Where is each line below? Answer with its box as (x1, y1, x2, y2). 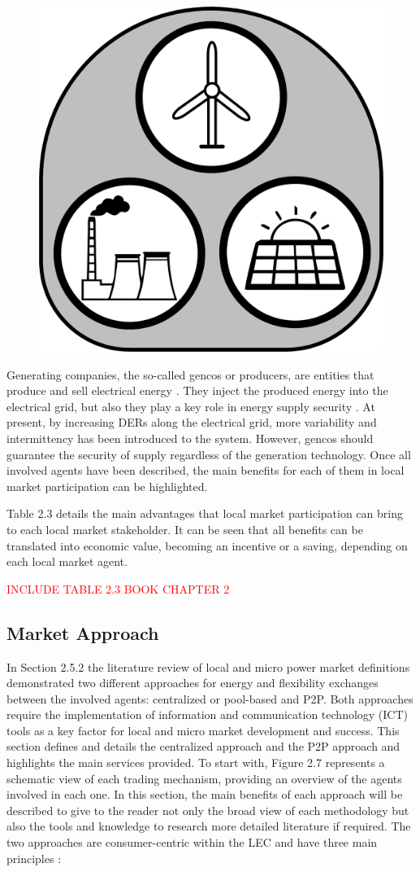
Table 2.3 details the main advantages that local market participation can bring (6, 505, 403, 522)
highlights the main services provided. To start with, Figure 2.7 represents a (6, 754, 385, 771)
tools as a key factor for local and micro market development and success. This (6, 721, 400, 738)
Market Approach (6, 620, 159, 645)
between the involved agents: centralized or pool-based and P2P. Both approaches (6, 690, 414, 707)
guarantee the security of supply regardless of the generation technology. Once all (6, 445, 411, 462)
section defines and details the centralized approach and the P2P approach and (6, 738, 401, 755)
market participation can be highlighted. (6, 477, 208, 494)
